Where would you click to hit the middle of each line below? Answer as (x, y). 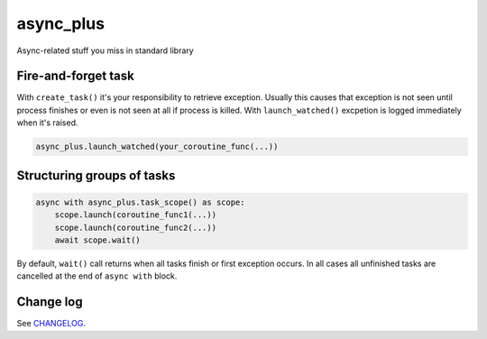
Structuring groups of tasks (96, 175)
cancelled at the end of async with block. (97, 276)
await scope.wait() (98, 240)
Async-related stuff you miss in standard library (105, 50)
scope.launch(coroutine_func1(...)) (135, 215)
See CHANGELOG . (51, 324)
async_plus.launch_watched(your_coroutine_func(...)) (157, 147)
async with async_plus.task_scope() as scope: (140, 202)
